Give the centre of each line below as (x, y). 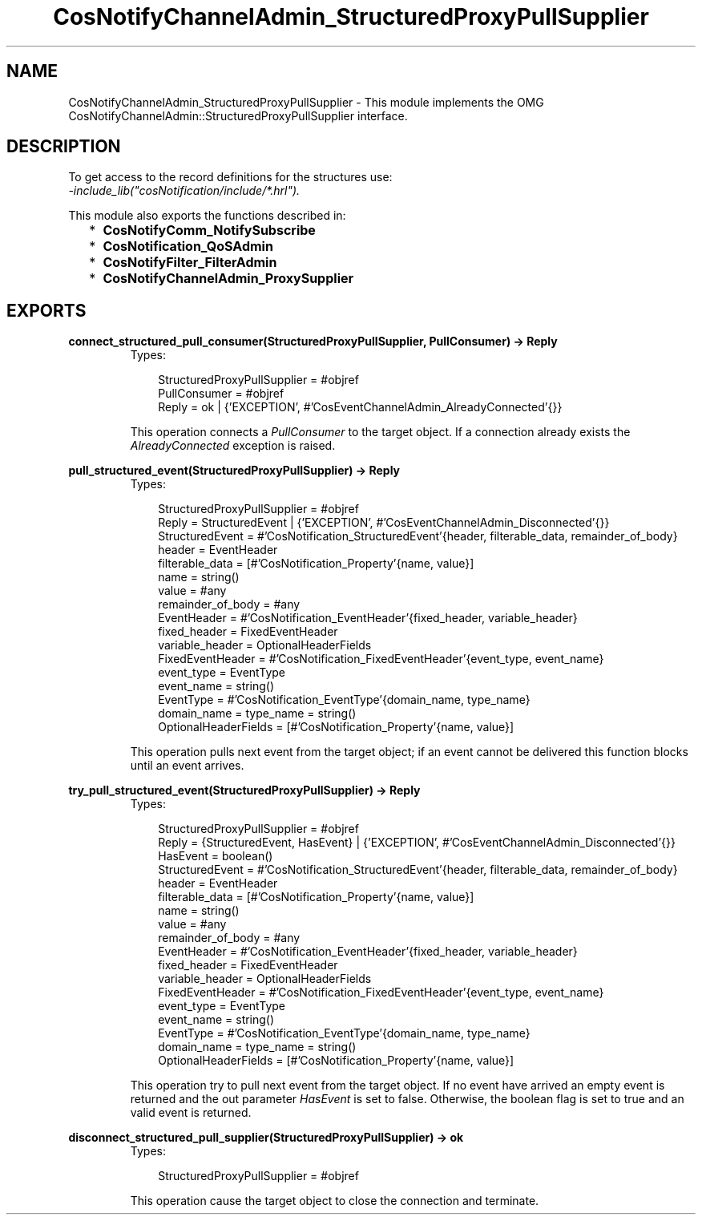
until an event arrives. (187, 766)
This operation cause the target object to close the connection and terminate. (335, 1201)
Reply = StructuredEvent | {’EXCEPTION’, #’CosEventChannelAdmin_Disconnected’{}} (384, 523)
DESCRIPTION (64, 147)
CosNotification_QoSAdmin (188, 247)
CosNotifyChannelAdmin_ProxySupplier (228, 279)
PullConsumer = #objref (221, 394)
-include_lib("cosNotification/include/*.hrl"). (184, 191)
